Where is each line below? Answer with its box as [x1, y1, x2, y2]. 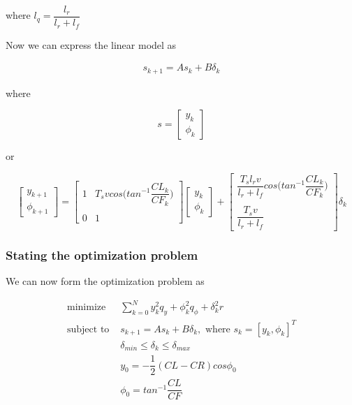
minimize [66, 302, 106, 313]
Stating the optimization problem [6, 246, 198, 263]
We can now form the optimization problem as [6, 274, 205, 288]
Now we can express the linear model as [6, 37, 177, 52]
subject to [66, 324, 110, 334]
